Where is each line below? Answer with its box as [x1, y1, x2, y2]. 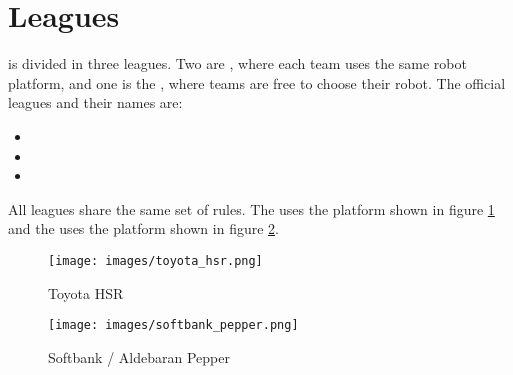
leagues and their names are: [8, 92, 183, 113]
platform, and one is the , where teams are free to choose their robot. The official [8, 72, 506, 93]
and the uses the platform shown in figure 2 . [8, 218, 279, 239]
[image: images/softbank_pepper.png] [48, 318, 299, 333]
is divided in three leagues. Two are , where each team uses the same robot [8, 53, 467, 74]
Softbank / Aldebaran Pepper [48, 346, 230, 367]
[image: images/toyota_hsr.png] [48, 253, 263, 268]
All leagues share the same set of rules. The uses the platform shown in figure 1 [8, 198, 495, 219]
